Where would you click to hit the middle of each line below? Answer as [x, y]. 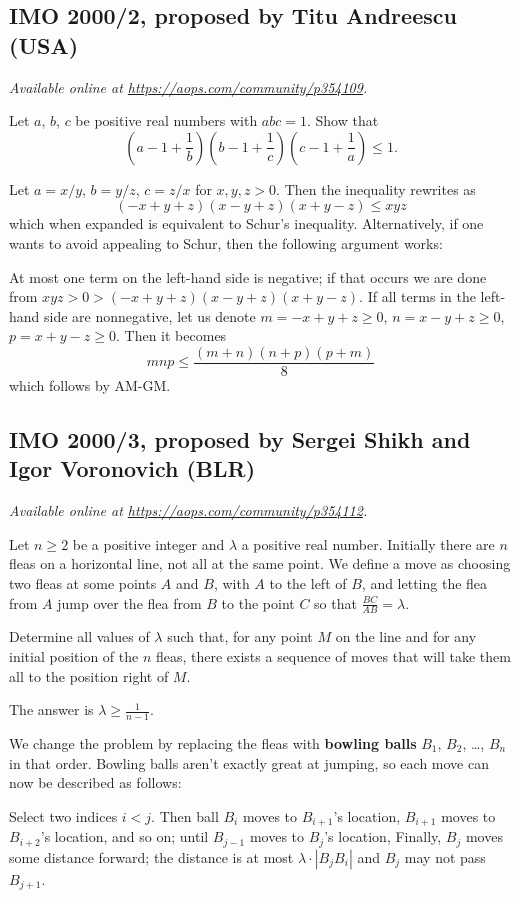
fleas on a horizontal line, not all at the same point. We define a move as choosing [260, 563]
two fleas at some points [83, 582]
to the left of [308, 582]
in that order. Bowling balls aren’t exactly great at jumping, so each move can [249, 762]
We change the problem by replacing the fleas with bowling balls [213, 743]
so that [335, 602]
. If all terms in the [417, 296]
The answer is [51, 709]
